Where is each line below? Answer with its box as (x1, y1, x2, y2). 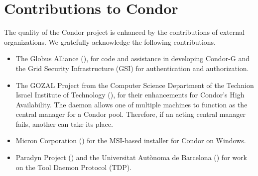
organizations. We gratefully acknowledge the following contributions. (4, 36, 216, 47)
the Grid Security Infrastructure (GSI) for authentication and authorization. (15, 63, 249, 73)
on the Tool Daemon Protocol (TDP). (15, 162, 132, 172)
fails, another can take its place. (15, 118, 113, 129)
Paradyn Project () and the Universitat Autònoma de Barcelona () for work (15, 152, 247, 163)
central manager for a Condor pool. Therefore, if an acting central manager (15, 109, 246, 119)
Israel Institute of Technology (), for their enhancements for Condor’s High (15, 89, 245, 100)
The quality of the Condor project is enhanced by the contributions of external (4, 27, 245, 37)
